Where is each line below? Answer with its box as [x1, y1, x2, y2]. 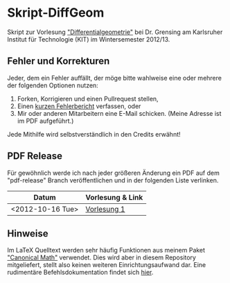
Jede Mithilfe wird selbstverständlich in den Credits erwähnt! [7, 130, 182, 138]
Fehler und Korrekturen [7, 55, 110, 67]
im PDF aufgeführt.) [17, 117, 74, 125]
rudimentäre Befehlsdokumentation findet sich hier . [7, 268, 154, 277]
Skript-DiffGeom [7, 5, 105, 21]
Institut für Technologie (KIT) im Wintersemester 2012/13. [7, 35, 170, 43]
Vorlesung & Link [85, 192, 143, 202]
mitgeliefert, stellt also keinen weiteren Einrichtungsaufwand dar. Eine [7, 261, 206, 269]
